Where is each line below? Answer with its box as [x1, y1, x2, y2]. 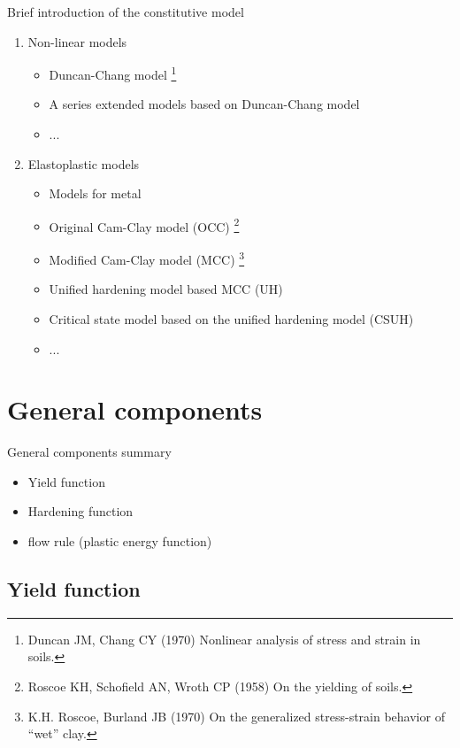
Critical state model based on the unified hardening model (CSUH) [49, 309, 414, 328]
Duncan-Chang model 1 [49, 63, 177, 83]
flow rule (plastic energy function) [27, 532, 212, 550]
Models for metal [49, 184, 142, 203]
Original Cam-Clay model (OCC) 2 [49, 214, 240, 235]
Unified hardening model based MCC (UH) [49, 280, 283, 298]
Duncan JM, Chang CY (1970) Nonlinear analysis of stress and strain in [27, 629, 421, 648]
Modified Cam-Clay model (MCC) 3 [49, 248, 245, 268]
